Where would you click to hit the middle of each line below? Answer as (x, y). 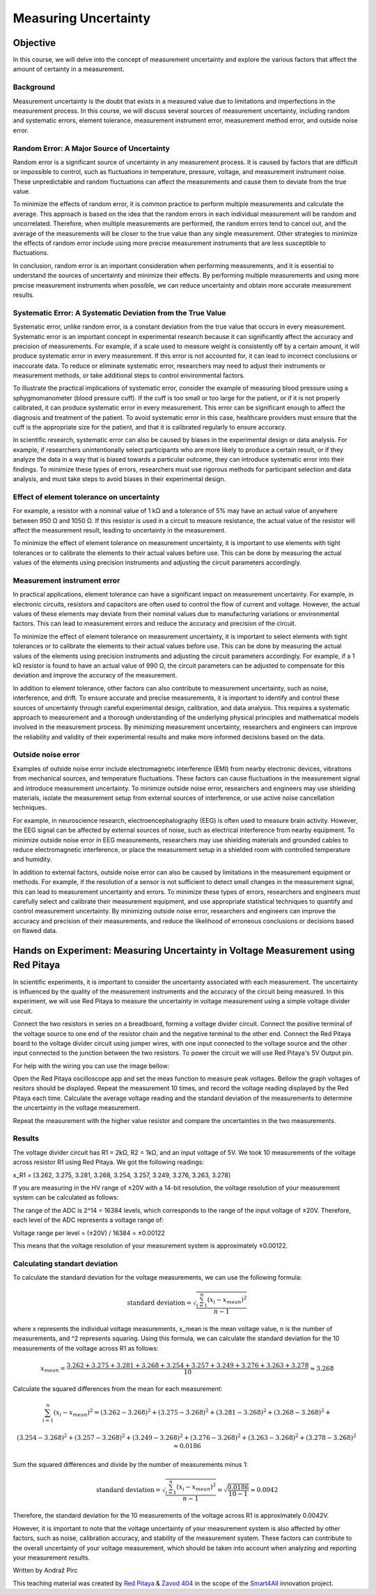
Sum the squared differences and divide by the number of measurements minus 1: (131, 1464)
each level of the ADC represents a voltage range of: (88, 1220)
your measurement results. (52, 1557)
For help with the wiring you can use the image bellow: (91, 1066)
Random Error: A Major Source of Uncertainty (92, 148)
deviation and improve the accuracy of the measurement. (95, 675)
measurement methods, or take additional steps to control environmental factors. (129, 375)
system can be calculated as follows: (66, 1197)
